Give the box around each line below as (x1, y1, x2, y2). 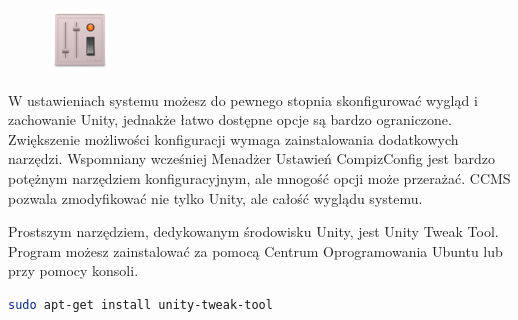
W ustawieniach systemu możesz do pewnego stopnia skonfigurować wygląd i (8, 89, 478, 110)
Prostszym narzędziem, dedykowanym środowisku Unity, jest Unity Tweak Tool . (8, 221, 499, 242)
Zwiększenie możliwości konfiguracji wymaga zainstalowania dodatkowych (8, 128, 459, 149)
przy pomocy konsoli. (8, 260, 139, 281)
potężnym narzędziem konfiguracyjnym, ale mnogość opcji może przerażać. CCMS (8, 167, 511, 188)
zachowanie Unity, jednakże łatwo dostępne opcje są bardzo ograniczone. (8, 109, 452, 130)
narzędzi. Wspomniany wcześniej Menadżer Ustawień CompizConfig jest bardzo (8, 148, 495, 169)
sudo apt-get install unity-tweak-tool (8, 297, 273, 312)
